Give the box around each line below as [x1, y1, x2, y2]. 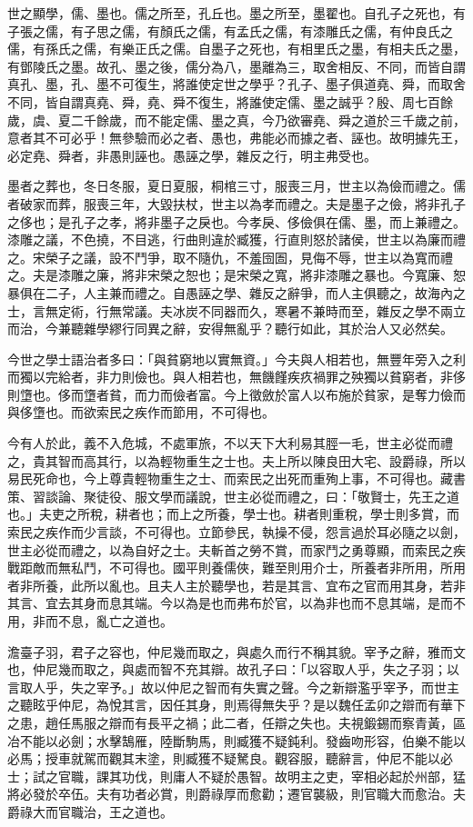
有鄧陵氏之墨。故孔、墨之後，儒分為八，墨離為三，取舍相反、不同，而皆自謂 [7, 56, 466, 75]
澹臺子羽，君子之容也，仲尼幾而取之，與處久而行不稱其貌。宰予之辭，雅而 [7, 642, 453, 661]
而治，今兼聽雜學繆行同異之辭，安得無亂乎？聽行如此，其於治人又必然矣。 [7, 319, 453, 338]
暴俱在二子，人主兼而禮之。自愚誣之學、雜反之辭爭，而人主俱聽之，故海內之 [7, 283, 466, 302]
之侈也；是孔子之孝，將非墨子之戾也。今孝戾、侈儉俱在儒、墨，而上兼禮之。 [7, 212, 466, 231]
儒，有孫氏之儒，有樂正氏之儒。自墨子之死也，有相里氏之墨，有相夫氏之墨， [7, 39, 466, 58]
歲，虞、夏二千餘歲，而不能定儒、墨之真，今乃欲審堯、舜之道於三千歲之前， [7, 110, 466, 129]
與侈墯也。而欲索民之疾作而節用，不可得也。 [7, 403, 275, 422]
